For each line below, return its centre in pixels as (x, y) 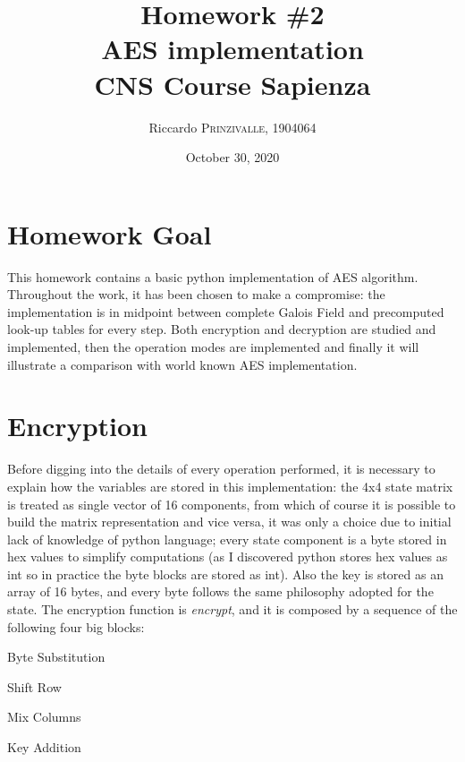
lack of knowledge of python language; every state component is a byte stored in (227, 539)
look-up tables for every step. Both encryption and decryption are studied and (222, 329)
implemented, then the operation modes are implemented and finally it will (213, 347)
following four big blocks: (76, 626)
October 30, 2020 (232, 157)
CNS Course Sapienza (232, 84)
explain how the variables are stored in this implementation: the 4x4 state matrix (230, 486)
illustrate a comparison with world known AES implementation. (182, 364)
